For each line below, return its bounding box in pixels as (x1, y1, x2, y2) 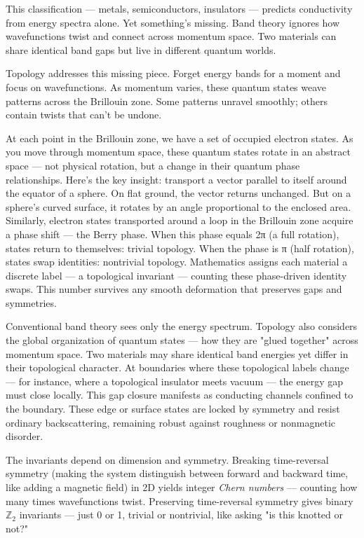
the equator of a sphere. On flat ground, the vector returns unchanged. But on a (6, 186, 351, 200)
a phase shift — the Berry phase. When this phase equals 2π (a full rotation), (6, 226, 339, 241)
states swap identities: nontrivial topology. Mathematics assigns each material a (6, 254, 348, 269)
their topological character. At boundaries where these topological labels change (6, 360, 349, 375)
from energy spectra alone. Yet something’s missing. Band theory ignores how (6, 15, 340, 29)
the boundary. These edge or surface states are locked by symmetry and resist (6, 401, 340, 416)
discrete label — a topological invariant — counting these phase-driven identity (6, 268, 347, 282)
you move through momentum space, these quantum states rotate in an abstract (6, 144, 351, 159)
